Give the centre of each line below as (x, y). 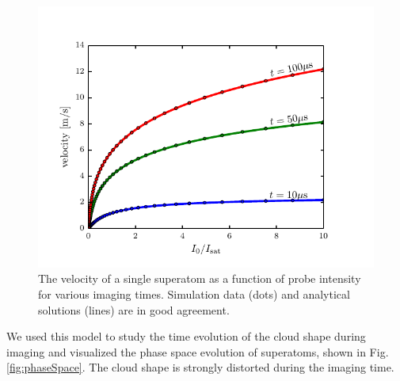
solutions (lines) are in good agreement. (134, 309)
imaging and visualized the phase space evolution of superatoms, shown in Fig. (198, 351)
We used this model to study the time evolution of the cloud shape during (186, 336)
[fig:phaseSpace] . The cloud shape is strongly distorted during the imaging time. (200, 367)
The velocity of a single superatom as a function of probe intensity (200, 278)
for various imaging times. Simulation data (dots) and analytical (194, 293)
